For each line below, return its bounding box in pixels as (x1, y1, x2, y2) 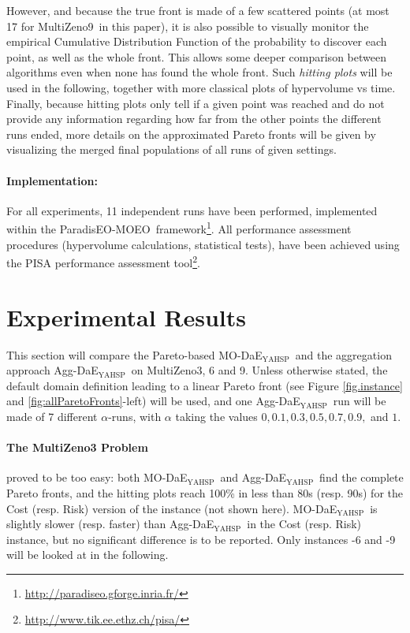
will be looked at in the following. (6, 546, 169, 563)
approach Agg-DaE (6, 362, 99, 378)
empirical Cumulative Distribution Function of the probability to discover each (6, 33, 387, 50)
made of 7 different (6, 408, 98, 424)
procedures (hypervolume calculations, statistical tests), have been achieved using (6, 236, 400, 252)
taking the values (175, 408, 258, 424)
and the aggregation (295, 346, 392, 363)
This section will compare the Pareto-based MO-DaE (6, 346, 263, 363)
